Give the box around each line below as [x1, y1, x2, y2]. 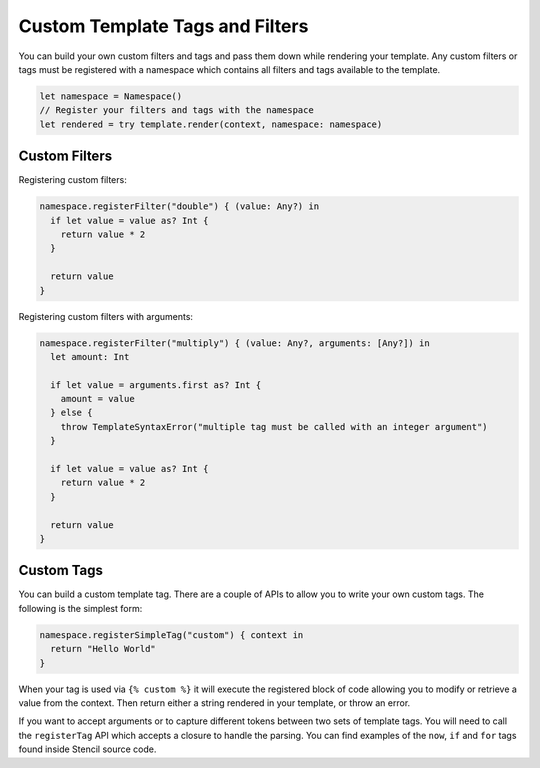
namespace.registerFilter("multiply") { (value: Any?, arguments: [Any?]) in [39, 337, 430, 349]
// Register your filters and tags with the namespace [39, 105, 314, 116]
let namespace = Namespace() [39, 90, 183, 102]
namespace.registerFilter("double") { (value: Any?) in [39, 201, 320, 212]
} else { [50, 407, 93, 419]
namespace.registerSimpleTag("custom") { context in [39, 629, 304, 640]
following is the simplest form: [18, 602, 143, 614]
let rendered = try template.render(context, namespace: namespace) [39, 118, 383, 130]
